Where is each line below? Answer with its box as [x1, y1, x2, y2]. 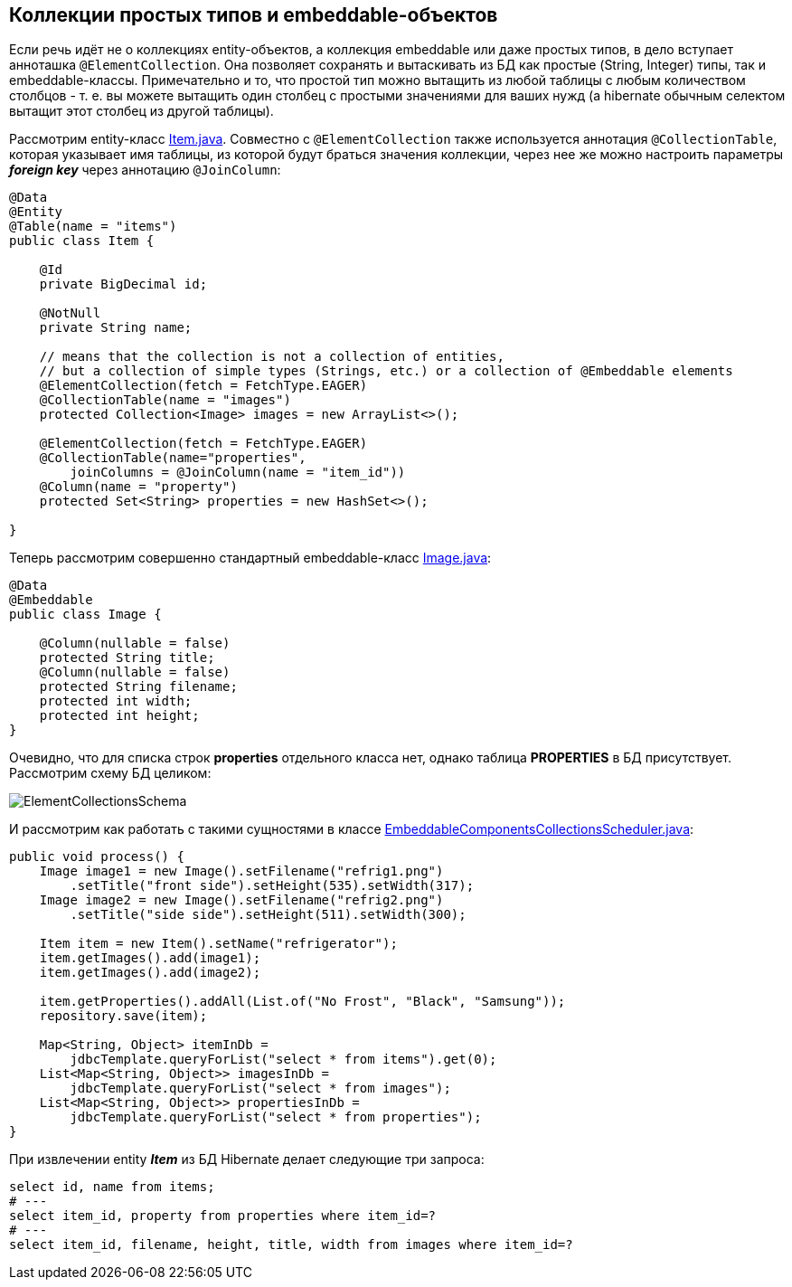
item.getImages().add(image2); [39, 965, 261, 980]
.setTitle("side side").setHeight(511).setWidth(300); [70, 907, 467, 923]
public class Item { [9, 233, 155, 249]
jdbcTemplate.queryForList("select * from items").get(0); [70, 1052, 497, 1067]
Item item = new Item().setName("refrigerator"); [39, 936, 398, 951]
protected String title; [39, 650, 215, 666]
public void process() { [9, 849, 184, 865]
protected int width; [39, 694, 193, 709]
